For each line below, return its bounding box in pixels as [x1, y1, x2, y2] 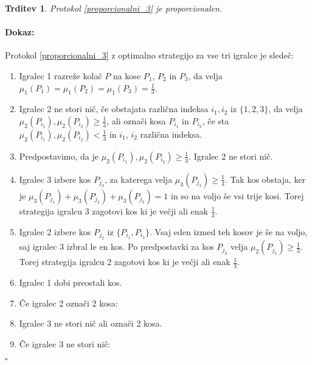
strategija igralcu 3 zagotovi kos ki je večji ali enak [19, 204, 208, 217]
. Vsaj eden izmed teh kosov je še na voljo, [150, 225, 308, 238]
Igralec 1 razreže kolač [19, 69, 102, 82]
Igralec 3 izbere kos [19, 172, 91, 185]
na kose [113, 69, 141, 82]
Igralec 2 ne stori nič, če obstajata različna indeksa [19, 102, 209, 115]
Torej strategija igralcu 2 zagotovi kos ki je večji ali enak [19, 255, 231, 268]
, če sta [202, 114, 229, 127]
